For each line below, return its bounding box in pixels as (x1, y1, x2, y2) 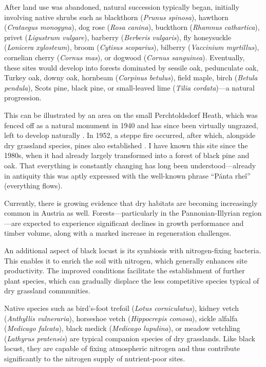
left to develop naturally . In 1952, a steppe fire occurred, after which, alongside (4, 130, 256, 141)
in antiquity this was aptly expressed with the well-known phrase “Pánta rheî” (4, 170, 251, 181)
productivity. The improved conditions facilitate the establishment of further (4, 265, 245, 276)
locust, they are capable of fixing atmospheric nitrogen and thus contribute (4, 343, 240, 354)
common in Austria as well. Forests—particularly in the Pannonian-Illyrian (4, 207, 240, 218)
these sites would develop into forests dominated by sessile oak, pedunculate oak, (4, 62, 259, 73)
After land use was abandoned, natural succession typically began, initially (4, 2, 239, 12)
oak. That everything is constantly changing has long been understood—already (4, 160, 256, 170)
